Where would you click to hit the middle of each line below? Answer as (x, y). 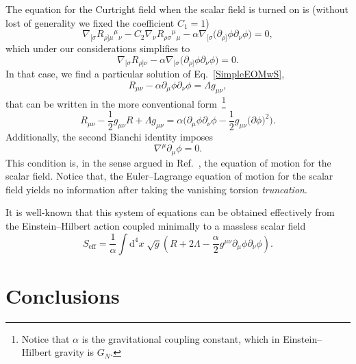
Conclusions (63, 295)
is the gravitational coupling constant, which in (181, 338)
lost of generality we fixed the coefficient (90, 22)
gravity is (74, 352)
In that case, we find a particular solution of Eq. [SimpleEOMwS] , (145, 74)
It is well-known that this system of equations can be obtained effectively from (170, 212)
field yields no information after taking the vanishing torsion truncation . (156, 189)
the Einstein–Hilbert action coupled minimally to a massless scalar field (156, 226)
